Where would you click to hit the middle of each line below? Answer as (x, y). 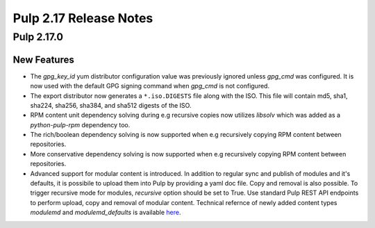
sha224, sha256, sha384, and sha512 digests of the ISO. (111, 105)
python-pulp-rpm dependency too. (80, 124)
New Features (43, 59)
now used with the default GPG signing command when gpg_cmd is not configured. (150, 86)
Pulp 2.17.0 (38, 37)
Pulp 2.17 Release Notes (83, 18)
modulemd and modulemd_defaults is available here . (106, 213)
